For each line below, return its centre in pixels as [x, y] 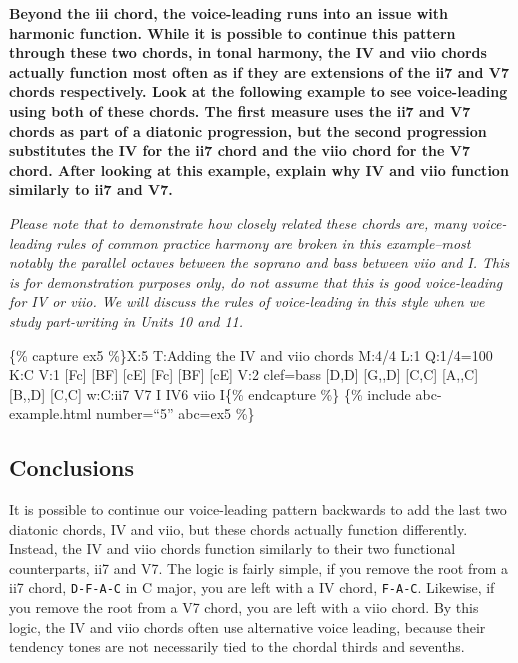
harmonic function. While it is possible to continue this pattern [232, 32]
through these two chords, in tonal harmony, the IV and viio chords [248, 52]
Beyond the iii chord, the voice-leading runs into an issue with [229, 13]
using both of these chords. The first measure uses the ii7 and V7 [240, 110]
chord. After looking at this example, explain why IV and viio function [259, 169]
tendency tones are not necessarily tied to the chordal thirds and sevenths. [237, 646]
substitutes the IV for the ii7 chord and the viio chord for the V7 [239, 150]
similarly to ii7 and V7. [91, 189]
